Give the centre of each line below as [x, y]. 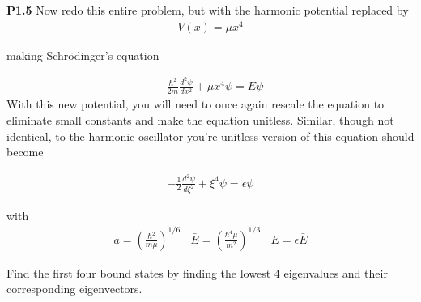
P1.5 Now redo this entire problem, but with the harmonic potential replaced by [208, 10]
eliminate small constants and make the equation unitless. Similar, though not [200, 119]
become [25, 152]
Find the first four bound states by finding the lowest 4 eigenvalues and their [197, 272]
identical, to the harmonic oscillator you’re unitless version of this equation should [210, 136]
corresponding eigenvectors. [74, 289]
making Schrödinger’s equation [83, 55]
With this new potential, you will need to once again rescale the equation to [196, 104]
